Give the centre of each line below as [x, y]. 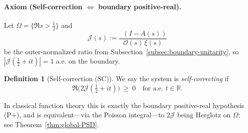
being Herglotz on [204, 115]
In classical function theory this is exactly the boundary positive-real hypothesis [124, 105]
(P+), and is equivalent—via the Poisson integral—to [84, 115]
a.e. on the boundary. [88, 61]
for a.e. [153, 88]
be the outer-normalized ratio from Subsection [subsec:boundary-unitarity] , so [121, 51]
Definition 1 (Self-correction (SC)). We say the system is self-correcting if [116, 78]
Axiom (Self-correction [43, 6]
